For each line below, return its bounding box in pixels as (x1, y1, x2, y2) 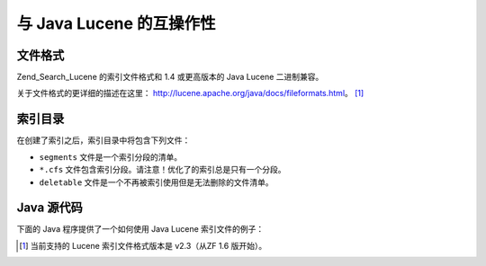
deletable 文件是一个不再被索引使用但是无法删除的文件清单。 (39, 176, 274, 188)
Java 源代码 (16, 200, 83, 216)
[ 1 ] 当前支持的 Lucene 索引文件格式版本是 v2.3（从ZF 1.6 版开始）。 (19, 240, 267, 251)
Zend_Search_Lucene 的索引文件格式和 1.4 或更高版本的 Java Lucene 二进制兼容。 (16, 72, 324, 83)
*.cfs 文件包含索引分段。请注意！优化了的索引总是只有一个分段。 (39, 164, 287, 175)
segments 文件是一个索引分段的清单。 (39, 151, 183, 162)
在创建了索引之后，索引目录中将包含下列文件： (16, 135, 191, 146)
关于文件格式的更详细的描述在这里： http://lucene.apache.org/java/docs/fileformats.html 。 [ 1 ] (16, 88, 364, 99)
